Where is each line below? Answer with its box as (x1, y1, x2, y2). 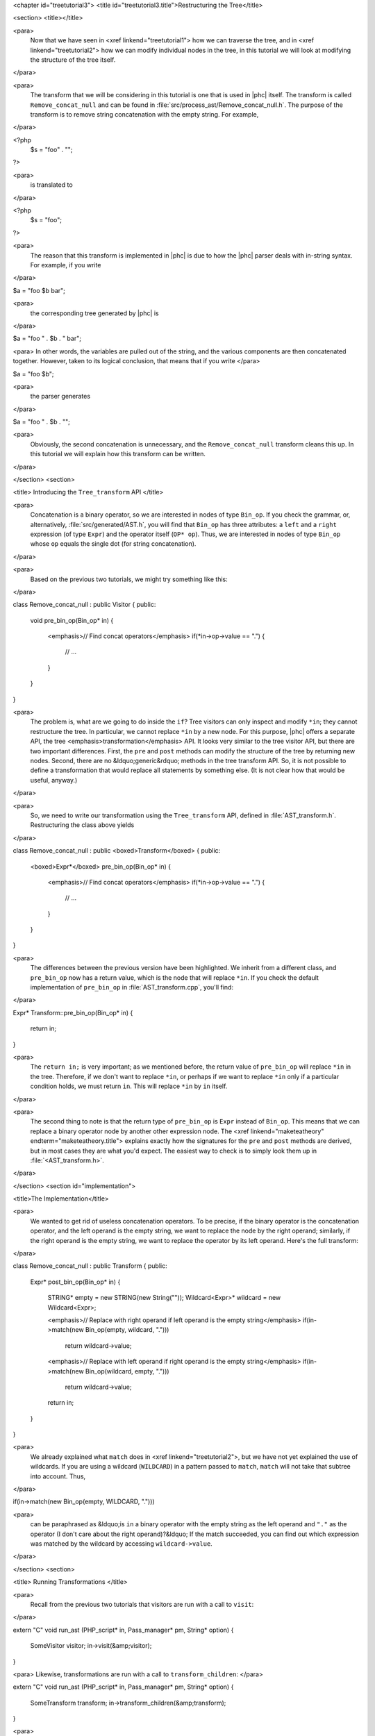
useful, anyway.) (30, 776, 78, 784)
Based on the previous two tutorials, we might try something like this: (30, 575, 228, 583)
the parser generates (30, 392, 90, 401)
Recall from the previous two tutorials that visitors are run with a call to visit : (30, 1600, 254, 1608)
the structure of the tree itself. (30, 56, 116, 64)
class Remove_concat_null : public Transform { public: (12, 1262, 167, 1270)
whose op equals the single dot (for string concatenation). (30, 540, 197, 548)
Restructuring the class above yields (30, 821, 135, 829)
